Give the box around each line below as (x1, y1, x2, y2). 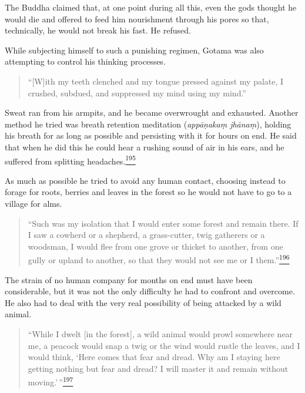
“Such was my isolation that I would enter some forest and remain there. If (28, 217, 299, 229)
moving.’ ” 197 (28, 374, 73, 388)
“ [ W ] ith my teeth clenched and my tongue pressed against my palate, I (28, 75, 284, 87)
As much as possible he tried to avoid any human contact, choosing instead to (5, 174, 286, 186)
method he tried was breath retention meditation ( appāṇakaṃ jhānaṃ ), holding (5, 117, 291, 130)
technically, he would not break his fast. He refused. (5, 24, 191, 36)
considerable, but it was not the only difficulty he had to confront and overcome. (5, 285, 295, 297)
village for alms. (5, 197, 62, 209)
